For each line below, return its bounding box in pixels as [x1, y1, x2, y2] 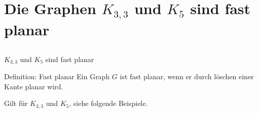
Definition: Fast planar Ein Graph [4, 71, 110, 82]
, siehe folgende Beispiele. [69, 98, 148, 108]
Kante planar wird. [4, 81, 63, 91]
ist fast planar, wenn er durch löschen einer [120, 71, 254, 82]
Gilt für [4, 98, 28, 108]
